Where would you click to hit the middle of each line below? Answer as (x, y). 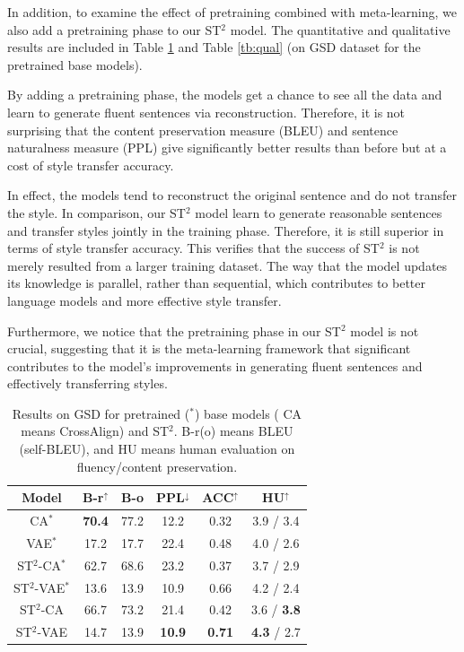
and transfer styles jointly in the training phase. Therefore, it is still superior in (226, 230)
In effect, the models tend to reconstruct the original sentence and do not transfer (232, 195)
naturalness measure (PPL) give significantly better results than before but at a (227, 148)
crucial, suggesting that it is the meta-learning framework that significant (209, 348)
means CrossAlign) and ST (95, 431)
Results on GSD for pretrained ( (101, 413)
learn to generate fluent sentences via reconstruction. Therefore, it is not (206, 112)
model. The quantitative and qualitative (340, 29)
